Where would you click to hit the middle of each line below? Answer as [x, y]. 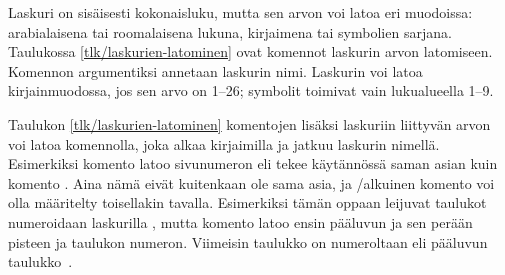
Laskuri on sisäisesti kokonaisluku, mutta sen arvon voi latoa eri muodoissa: [240, 12]
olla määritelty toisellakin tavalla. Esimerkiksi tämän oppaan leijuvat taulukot [247, 202]
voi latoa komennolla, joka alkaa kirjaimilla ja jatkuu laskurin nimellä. [224, 143]
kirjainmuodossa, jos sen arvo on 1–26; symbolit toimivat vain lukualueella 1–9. [251, 90]
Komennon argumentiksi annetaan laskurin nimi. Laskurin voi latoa [215, 70]
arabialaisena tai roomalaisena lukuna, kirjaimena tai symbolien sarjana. [230, 31]
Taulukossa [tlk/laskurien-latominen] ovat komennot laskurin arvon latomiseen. [250, 51]
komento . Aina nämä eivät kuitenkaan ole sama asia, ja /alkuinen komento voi [251, 182]
